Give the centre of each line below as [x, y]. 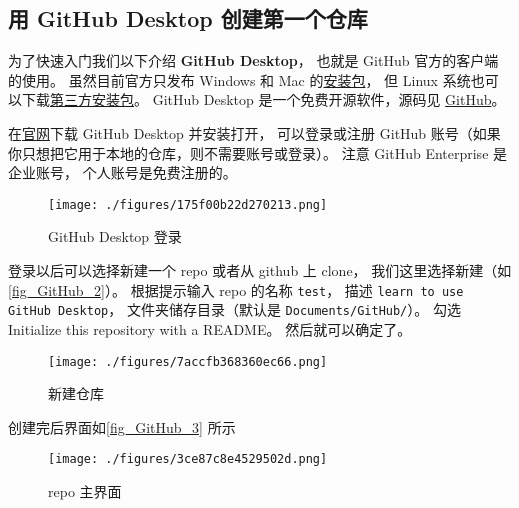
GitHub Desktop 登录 [115, 236]
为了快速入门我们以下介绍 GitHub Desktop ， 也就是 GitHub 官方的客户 [246, 60]
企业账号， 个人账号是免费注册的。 [122, 172]
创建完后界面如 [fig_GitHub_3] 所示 [122, 426]
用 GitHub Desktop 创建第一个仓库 [188, 18]
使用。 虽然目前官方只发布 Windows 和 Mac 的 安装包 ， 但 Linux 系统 [246, 79]
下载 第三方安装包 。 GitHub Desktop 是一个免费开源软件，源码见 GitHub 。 [263, 99]
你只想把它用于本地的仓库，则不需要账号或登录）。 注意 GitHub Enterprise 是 [258, 152]
